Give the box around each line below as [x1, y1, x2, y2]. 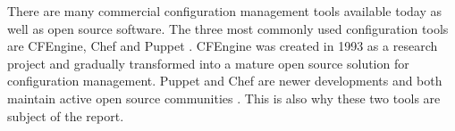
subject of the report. [7, 106, 124, 125]
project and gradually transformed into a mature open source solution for [7, 53, 409, 72]
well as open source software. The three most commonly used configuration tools [7, 19, 449, 37]
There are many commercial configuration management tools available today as [7, 2, 442, 20]
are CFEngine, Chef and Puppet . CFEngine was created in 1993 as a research [7, 37, 438, 55]
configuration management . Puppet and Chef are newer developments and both [7, 71, 442, 90]
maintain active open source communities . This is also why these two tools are [7, 88, 441, 107]
